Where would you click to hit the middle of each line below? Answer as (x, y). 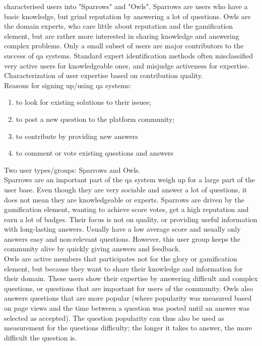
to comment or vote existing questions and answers (95, 153)
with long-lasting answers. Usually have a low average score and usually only (122, 229)
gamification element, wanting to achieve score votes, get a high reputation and (126, 209)
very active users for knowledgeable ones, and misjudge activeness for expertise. (127, 65)
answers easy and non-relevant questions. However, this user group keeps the (122, 238)
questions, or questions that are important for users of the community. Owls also (128, 288)
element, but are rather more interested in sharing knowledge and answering (122, 36)
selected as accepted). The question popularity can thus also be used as (114, 318)
